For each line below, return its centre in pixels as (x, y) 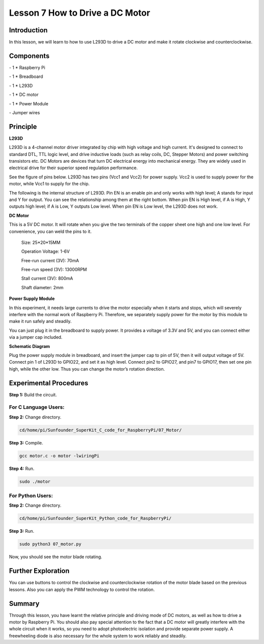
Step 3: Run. (22, 531)
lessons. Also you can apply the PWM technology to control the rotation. (82, 589)
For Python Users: (31, 496)
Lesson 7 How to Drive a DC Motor (80, 13)
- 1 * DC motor (24, 95)
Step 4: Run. (22, 469)
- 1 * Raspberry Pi (27, 67)
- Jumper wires (24, 112)
